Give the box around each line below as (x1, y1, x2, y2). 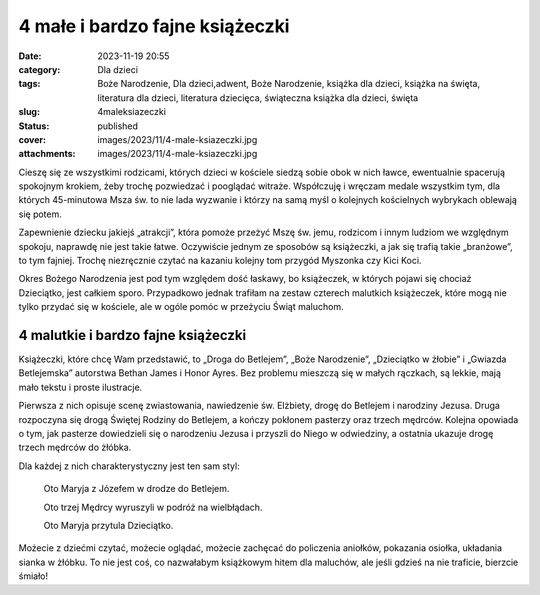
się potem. (18, 208, 62, 220)
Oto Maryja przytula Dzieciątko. (43, 520, 174, 531)
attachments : (18, 148, 76, 160)
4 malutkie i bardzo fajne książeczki (18, 327, 247, 344)
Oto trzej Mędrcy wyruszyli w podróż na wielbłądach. (43, 501, 263, 513)
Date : (18, 50, 42, 62)
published (97, 120, 139, 132)
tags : (18, 78, 41, 90)
